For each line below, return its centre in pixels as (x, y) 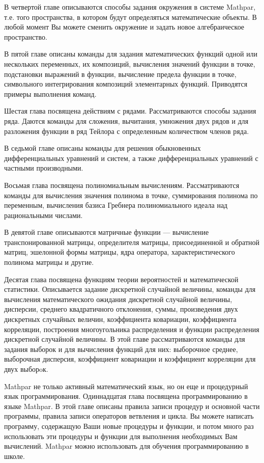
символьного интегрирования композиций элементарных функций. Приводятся (126, 84)
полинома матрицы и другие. (49, 262)
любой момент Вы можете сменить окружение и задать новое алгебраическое (124, 27)
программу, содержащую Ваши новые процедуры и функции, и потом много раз (129, 426)
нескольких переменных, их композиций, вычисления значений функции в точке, (130, 63)
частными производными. (44, 168)
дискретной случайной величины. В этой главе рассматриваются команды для (125, 339)
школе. (14, 456)
